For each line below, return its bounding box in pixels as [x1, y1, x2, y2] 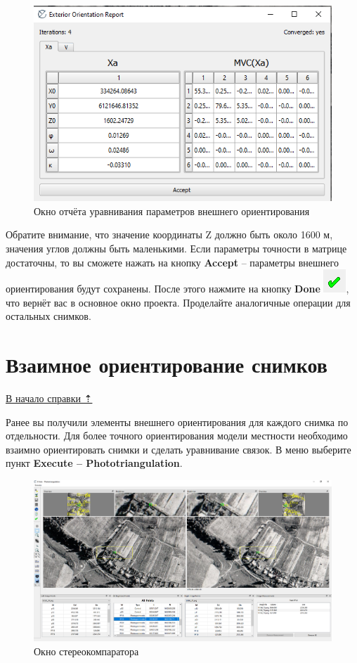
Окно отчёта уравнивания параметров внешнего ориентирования [34, 203, 310, 218]
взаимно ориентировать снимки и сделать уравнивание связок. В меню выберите [6, 442, 351, 456]
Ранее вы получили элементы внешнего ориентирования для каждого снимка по [6, 414, 349, 429]
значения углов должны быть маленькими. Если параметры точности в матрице [6, 240, 347, 255]
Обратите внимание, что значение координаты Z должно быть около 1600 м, [6, 227, 333, 242]
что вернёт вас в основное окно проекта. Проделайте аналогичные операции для [6, 295, 351, 309]
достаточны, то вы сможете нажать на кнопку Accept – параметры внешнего [6, 255, 339, 269]
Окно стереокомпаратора [34, 643, 139, 658]
